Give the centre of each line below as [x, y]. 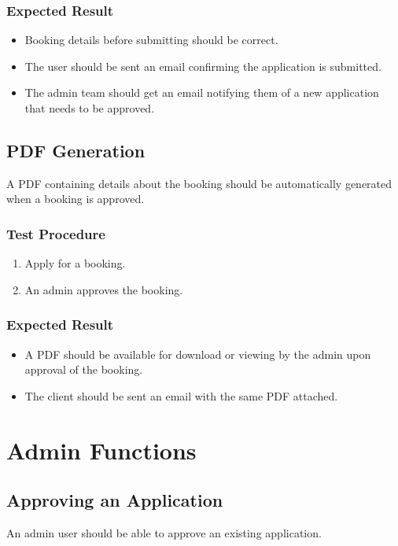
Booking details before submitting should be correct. [151, 40]
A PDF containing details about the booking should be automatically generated [199, 183]
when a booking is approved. [76, 199]
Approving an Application [115, 500]
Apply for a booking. [75, 263]
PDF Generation [76, 150]
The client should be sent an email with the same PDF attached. [181, 395]
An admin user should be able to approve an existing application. [164, 532]
